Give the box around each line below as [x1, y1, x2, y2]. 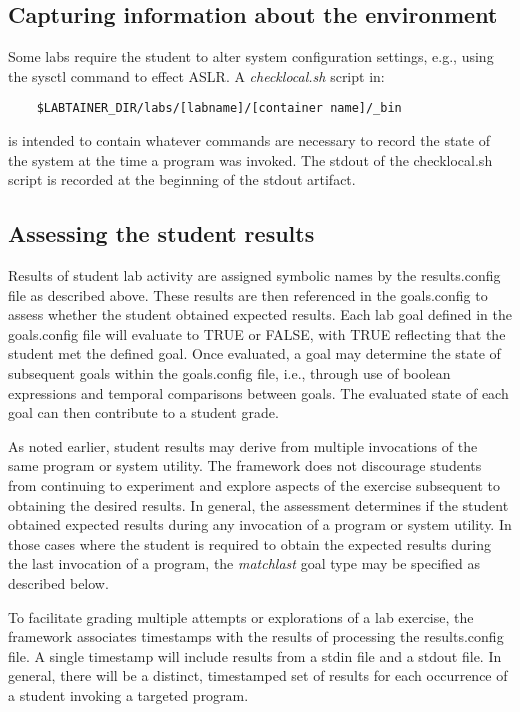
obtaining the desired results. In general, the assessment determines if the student [8, 494, 509, 515]
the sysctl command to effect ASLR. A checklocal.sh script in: [8, 65, 385, 86]
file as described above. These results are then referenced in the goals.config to [8, 284, 488, 305]
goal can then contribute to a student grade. [8, 402, 279, 423]
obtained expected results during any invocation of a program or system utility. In [8, 514, 512, 535]
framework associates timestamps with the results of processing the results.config [8, 626, 504, 647]
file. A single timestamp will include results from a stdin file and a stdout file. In [8, 645, 502, 666]
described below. [8, 572, 109, 593]
